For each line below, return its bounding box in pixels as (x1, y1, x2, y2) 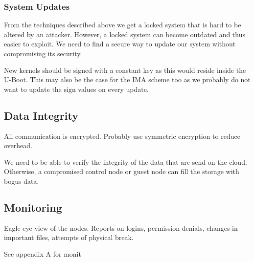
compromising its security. (4, 48, 82, 58)
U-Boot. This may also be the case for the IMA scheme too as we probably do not (4, 74, 251, 85)
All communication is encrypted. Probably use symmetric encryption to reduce (4, 131, 240, 141)
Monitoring (4, 199, 62, 215)
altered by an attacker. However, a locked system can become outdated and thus (4, 29, 246, 39)
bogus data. (4, 175, 39, 186)
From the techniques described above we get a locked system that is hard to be (4, 20, 241, 30)
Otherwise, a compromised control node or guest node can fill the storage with (4, 166, 239, 176)
